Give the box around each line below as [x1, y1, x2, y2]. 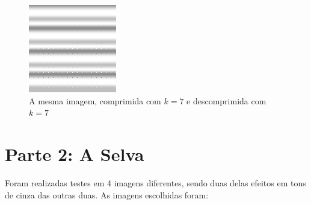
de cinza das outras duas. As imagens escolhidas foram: [5, 188, 209, 201]
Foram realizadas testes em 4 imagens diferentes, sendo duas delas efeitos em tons [5, 176, 306, 189]
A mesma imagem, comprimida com [29, 94, 161, 107]
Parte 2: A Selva [5, 141, 144, 166]
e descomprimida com [186, 94, 266, 107]
